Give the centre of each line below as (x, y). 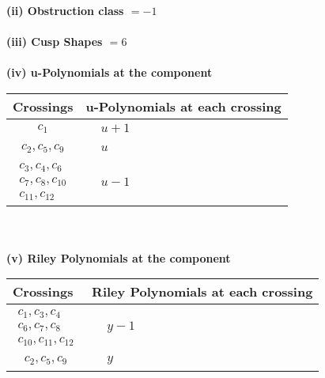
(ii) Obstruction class (65, 10)
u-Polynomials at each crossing (183, 106)
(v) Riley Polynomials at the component (119, 257)
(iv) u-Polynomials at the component (110, 72)
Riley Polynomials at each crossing (202, 292)
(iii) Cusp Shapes (55, 42)
